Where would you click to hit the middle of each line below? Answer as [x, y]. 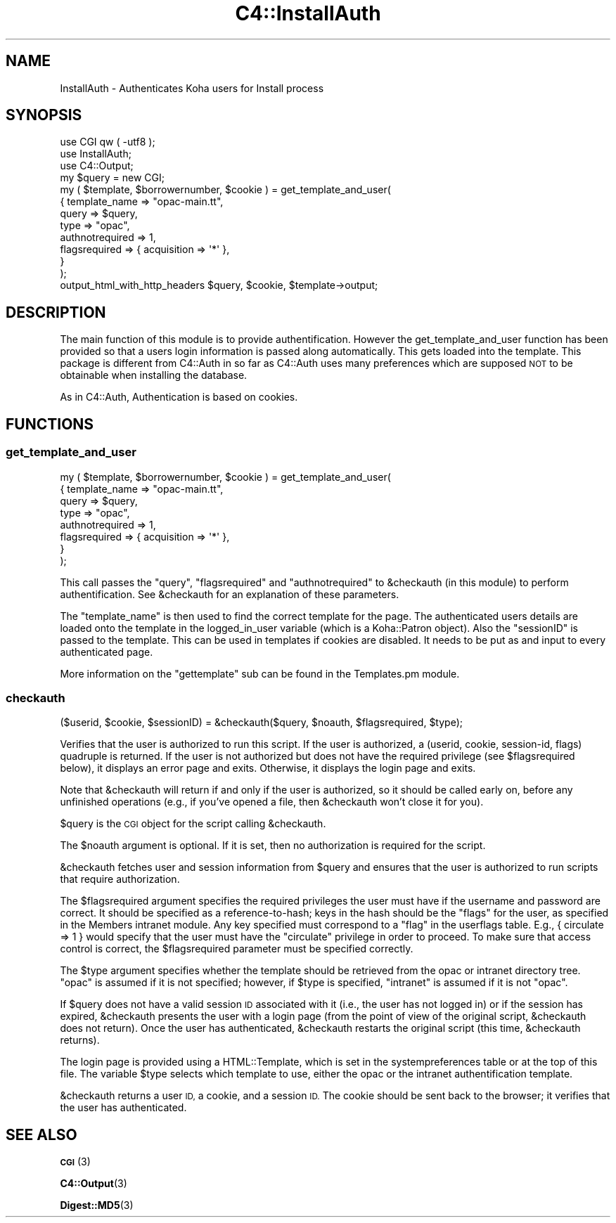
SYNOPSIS [44, 115]
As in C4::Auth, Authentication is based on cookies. [179, 397]
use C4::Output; [97, 166]
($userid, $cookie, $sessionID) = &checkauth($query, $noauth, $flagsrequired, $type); [261, 723]
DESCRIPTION [56, 312]
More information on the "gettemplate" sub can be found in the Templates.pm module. [260, 673]
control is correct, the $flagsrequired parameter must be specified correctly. [237, 949]
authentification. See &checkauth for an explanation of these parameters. [230, 594]
